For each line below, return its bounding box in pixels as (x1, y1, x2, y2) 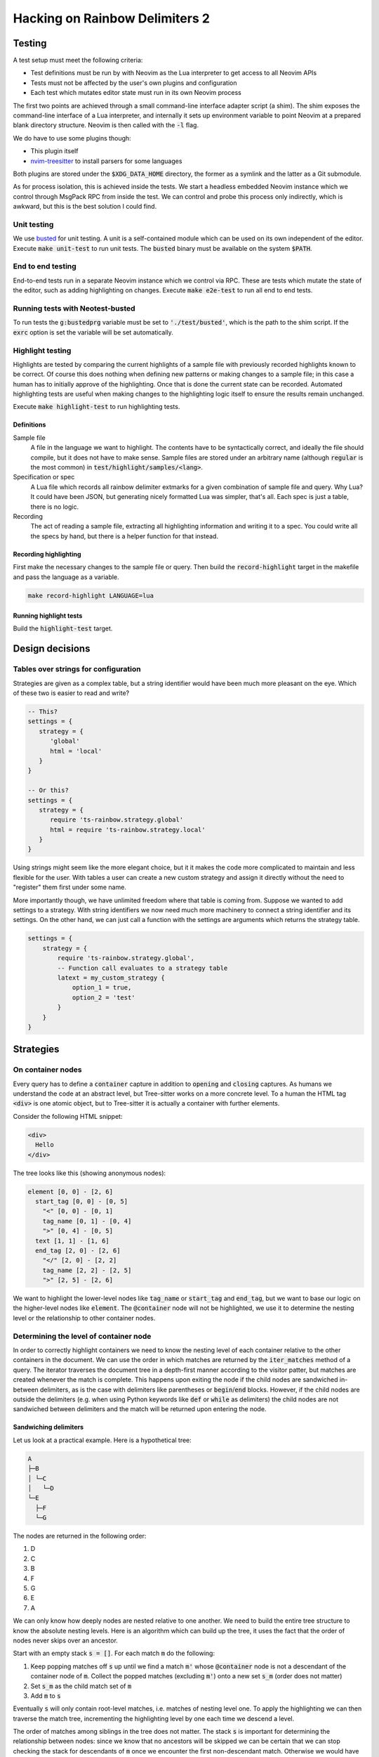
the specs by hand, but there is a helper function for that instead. (30, 531, 219, 540)
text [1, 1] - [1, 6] (35, 1237, 110, 1245)
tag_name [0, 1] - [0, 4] (42, 1217, 132, 1225)
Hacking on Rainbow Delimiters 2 (13, 11, 211, 26)
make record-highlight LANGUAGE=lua (27, 591, 154, 599)
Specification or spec (13, 473, 75, 481)
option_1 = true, (72, 984, 132, 992)
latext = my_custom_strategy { (57, 973, 165, 982)
